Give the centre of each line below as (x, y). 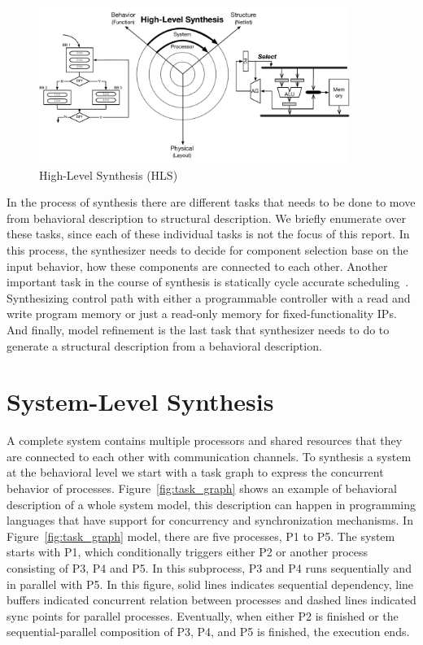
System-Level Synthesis (140, 401)
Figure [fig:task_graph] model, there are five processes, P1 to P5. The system (201, 536)
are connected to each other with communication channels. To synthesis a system (209, 456)
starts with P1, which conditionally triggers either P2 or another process (188, 552)
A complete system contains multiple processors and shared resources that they (205, 440)
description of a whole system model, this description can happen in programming (211, 504)
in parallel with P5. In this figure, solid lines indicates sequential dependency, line (210, 584)
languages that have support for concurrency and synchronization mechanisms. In (210, 520)
